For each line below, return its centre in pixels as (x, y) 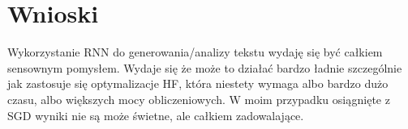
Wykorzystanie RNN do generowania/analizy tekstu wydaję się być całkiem (195, 52)
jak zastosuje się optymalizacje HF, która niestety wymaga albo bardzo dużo (198, 83)
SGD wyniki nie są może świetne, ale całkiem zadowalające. (156, 115)
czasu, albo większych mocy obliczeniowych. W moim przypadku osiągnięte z (199, 99)
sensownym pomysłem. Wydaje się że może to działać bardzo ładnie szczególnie (205, 67)
